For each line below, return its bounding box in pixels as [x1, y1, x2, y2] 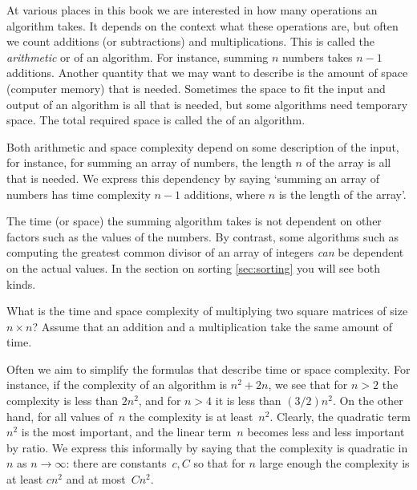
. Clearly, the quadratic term [269, 407, 411, 424]
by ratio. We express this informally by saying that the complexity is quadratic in [6, 439, 408, 456]
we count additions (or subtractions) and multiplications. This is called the [6, 33, 375, 50]
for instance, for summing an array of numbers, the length [6, 154, 292, 171]
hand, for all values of [6, 407, 113, 424]
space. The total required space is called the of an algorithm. [6, 111, 306, 128]
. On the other [332, 392, 403, 409]
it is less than [215, 392, 281, 409]
